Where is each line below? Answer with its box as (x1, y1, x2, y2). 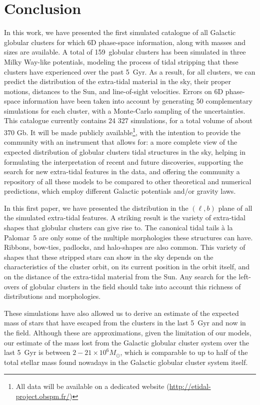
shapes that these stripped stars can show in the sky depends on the (4, 251, 213, 262)
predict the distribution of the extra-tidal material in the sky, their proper (4, 76, 231, 87)
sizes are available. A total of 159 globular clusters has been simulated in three (4, 47, 246, 57)
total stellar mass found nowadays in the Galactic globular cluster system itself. (4, 356, 248, 367)
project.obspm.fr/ (15, 390, 69, 401)
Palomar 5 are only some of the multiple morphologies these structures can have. (4, 232, 253, 242)
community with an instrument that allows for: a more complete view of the (4, 137, 237, 147)
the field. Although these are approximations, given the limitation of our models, (4, 327, 251, 337)
